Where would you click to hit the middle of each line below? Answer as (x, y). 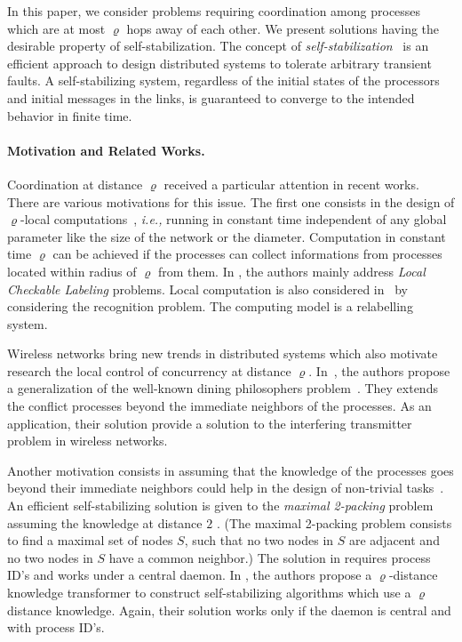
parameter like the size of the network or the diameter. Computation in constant (227, 236)
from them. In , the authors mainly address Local (291, 271)
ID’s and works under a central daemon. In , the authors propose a (190, 575)
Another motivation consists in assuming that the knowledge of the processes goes (231, 470)
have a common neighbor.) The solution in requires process (270, 557)
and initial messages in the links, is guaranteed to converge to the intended (211, 97)
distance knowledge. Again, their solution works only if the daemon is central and (229, 610)
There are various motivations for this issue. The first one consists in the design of (231, 201)
